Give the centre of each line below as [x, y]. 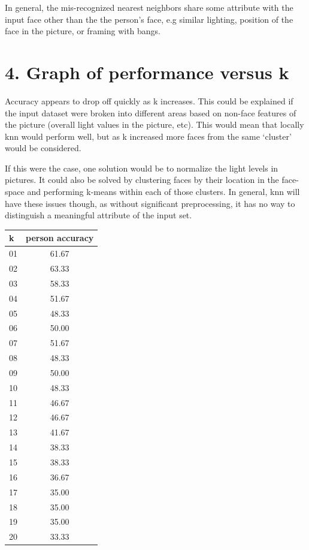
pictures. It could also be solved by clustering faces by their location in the [142, 180]
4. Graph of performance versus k [147, 72]
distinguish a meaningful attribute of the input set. [99, 215]
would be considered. [43, 148]
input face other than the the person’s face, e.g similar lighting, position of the [149, 19]
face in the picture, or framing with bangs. [83, 31]
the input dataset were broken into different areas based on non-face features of [151, 112]
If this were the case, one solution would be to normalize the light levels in [142, 168]
